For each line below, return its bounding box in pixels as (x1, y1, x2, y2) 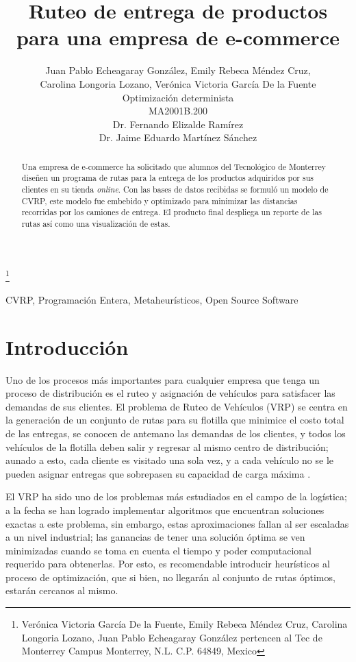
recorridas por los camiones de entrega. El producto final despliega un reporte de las (21, 206, 322, 218)
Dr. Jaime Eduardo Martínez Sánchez (99, 130, 257, 145)
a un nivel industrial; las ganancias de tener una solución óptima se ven (5, 530, 305, 544)
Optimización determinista (122, 90, 234, 104)
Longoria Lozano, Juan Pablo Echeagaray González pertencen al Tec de (21, 630, 322, 644)
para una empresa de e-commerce (16, 23, 340, 51)
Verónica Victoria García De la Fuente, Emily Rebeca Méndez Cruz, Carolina (21, 617, 348, 631)
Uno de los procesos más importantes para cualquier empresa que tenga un (5, 372, 320, 387)
